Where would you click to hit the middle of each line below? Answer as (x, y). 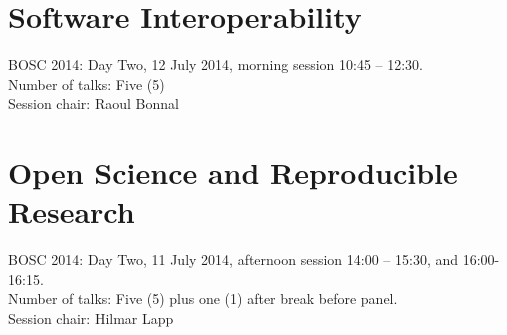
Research (71, 211)
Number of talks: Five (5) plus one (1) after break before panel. (203, 298)
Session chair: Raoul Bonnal (93, 103)
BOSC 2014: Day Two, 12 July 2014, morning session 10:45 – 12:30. (216, 64)
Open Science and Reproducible (233, 172)
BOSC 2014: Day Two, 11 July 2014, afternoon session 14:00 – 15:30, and (233, 259)
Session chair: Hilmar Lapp (91, 318)
